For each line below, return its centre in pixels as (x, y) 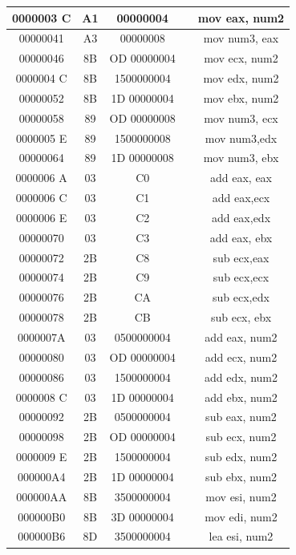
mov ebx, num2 (241, 97)
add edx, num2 (241, 377)
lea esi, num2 (241, 536)
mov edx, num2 (241, 78)
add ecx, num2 (241, 356)
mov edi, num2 (241, 516)
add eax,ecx (241, 198)
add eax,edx (241, 217)
